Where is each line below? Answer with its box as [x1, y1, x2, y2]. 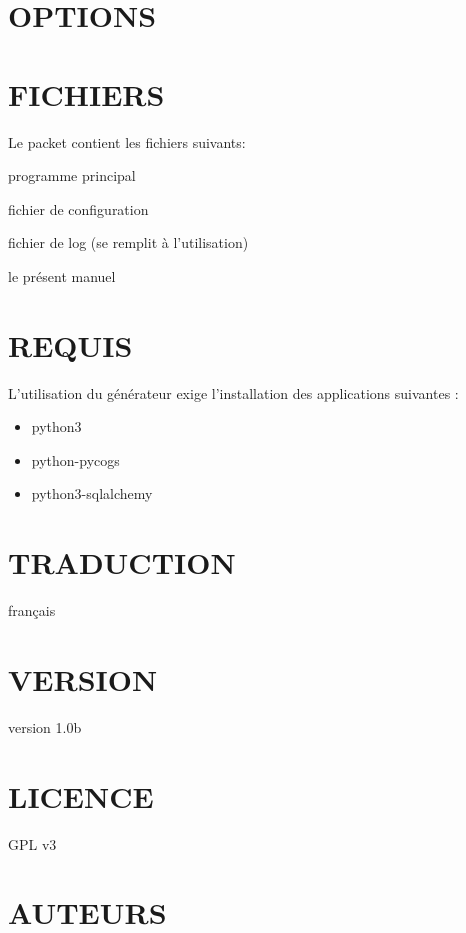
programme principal [8, 165, 136, 186]
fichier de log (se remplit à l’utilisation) [8, 232, 249, 253]
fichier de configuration [8, 198, 149, 219]
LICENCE [8, 775, 154, 816]
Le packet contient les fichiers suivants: [8, 131, 246, 152]
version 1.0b [8, 716, 82, 737]
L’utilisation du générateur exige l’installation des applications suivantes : [8, 382, 459, 403]
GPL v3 [8, 833, 57, 854]
